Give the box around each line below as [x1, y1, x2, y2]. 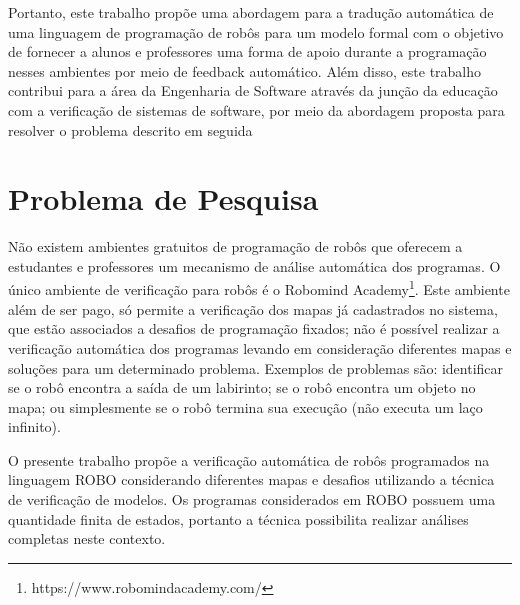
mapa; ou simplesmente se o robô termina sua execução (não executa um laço [8, 396, 483, 417]
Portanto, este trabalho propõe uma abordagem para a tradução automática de [8, 2, 494, 22]
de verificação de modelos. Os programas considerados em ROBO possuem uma [8, 489, 496, 510]
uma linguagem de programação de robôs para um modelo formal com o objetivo [8, 21, 504, 42]
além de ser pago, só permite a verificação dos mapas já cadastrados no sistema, [8, 298, 498, 319]
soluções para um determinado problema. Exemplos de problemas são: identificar [8, 357, 504, 378]
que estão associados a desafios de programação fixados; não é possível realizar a [8, 318, 500, 339]
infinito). [8, 416, 61, 437]
